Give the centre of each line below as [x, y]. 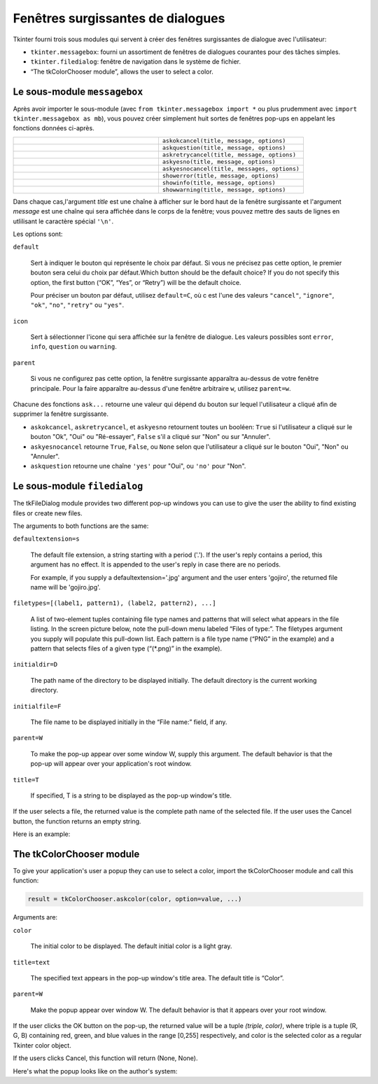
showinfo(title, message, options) [219, 182]
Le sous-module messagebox [78, 91]
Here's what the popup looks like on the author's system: [95, 1071]
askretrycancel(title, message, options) [229, 154]
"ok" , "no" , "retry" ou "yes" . [77, 305]
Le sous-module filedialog [78, 486]
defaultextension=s [46, 539]
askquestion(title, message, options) [224, 147]
